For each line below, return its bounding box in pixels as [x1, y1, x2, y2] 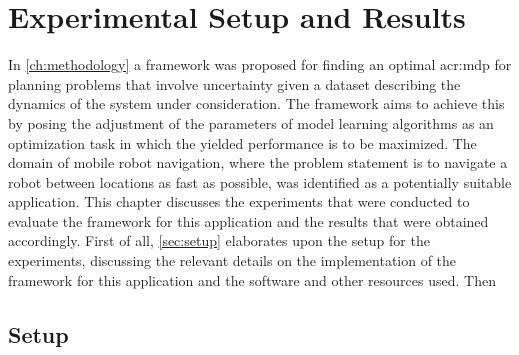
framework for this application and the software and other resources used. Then [8, 269, 496, 290]
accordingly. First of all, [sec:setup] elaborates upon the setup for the [8, 230, 430, 251]
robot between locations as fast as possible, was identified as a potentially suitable [8, 171, 512, 192]
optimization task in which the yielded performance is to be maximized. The [8, 132, 477, 153]
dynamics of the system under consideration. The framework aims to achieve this [8, 93, 505, 114]
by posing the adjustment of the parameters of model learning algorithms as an [8, 112, 494, 133]
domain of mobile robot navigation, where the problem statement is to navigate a [8, 152, 508, 173]
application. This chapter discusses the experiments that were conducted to [8, 191, 470, 212]
